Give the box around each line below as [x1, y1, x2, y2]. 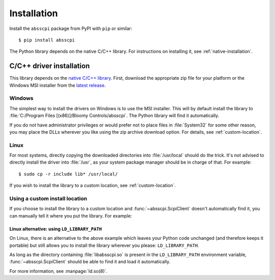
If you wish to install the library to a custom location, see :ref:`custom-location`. [9, 182, 176, 189]
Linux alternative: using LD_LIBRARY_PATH [9, 226, 102, 232]
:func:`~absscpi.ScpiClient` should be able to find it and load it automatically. [9, 259, 171, 265]
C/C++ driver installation [9, 61, 90, 71]
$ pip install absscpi [18, 37, 75, 43]
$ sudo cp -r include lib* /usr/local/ [18, 171, 118, 177]
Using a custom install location [9, 195, 88, 202]
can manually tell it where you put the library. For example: [9, 212, 132, 219]
